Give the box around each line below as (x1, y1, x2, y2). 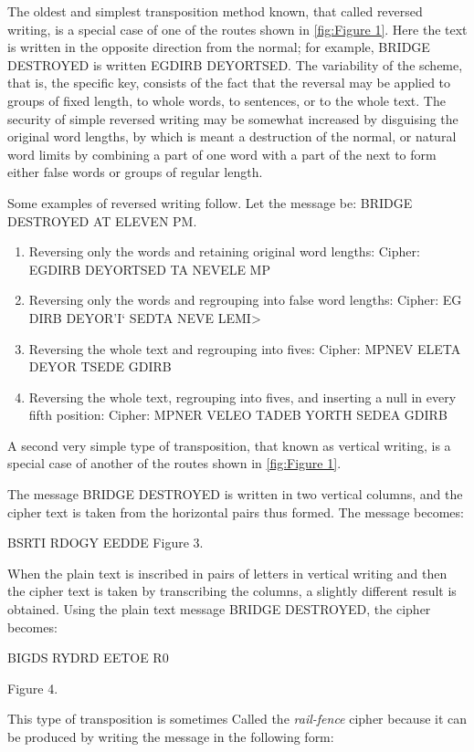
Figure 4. (7, 678, 58, 697)
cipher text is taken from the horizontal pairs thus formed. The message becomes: (7, 502, 464, 521)
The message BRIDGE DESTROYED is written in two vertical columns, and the (7, 485, 463, 504)
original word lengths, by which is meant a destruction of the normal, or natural (7, 127, 457, 146)
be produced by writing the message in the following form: (7, 727, 334, 746)
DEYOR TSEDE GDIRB (28, 357, 172, 376)
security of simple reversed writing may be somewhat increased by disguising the (7, 109, 458, 128)
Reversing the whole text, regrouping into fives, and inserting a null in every (28, 387, 457, 406)
